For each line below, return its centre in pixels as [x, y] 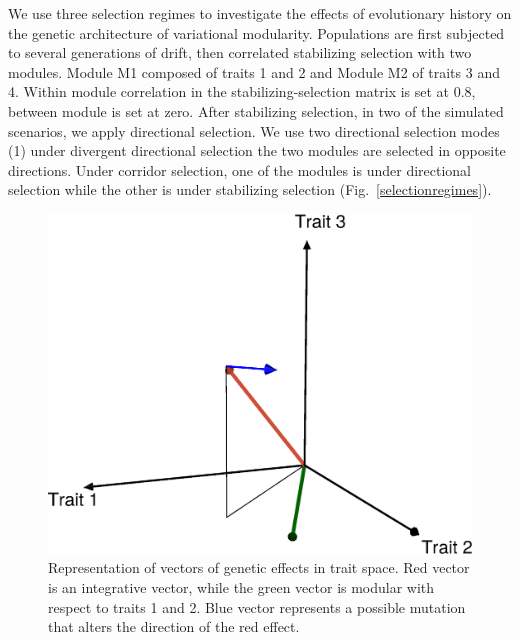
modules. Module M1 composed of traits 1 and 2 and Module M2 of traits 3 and [254, 71]
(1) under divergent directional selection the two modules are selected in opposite [257, 150]
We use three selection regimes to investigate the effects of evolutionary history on [260, 13]
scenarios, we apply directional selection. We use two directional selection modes [254, 130]
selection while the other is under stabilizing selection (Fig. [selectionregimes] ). [250, 189]
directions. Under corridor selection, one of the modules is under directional [239, 169]
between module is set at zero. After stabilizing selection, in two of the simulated [256, 110]
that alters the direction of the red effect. [174, 626]
